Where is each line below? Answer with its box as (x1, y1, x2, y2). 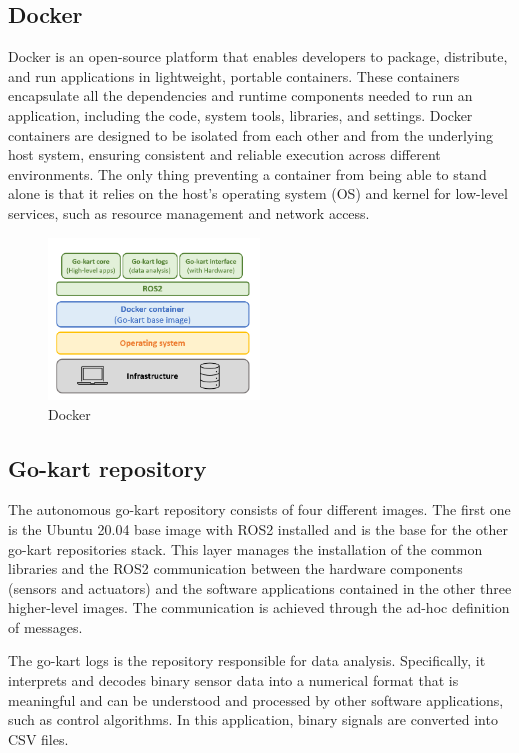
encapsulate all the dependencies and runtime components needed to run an (8, 85, 473, 106)
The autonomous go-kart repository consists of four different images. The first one (8, 499, 511, 520)
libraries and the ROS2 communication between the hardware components (8, 558, 463, 579)
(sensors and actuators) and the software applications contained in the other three (8, 577, 512, 598)
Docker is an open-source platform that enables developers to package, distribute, (8, 46, 508, 67)
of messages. (8, 616, 83, 637)
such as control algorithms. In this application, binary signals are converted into (8, 709, 498, 730)
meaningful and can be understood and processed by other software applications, (8, 689, 504, 710)
